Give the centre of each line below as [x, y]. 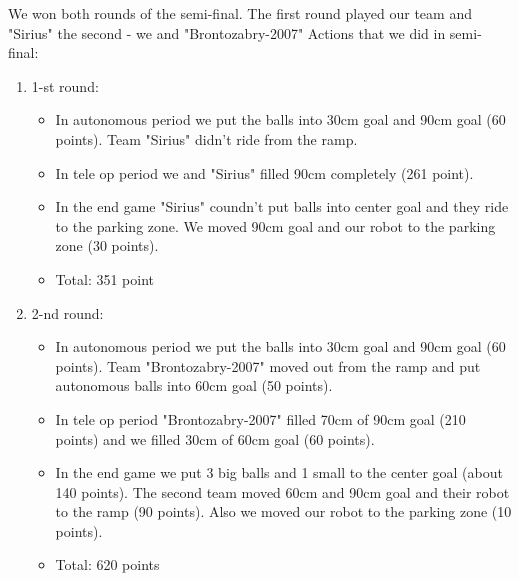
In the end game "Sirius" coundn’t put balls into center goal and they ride [282, 206]
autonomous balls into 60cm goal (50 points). [194, 385]
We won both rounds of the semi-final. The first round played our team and [240, 13]
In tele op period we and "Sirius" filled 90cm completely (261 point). [264, 172]
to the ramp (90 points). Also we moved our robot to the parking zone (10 [283, 511]
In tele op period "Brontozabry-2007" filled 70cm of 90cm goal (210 [260, 418]
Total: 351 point [104, 278]
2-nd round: [67, 312]
